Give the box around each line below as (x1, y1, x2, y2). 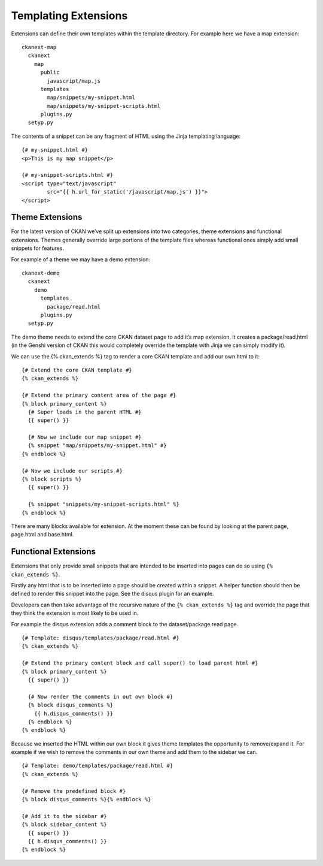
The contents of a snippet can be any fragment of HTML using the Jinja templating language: (11, 132, 241, 140)
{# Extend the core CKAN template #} (22, 366, 133, 373)
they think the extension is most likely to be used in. (11, 609, 139, 617)
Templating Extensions (11, 9, 128, 22)
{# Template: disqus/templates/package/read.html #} (22, 635, 179, 641)
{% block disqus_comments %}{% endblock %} (22, 796, 151, 803)
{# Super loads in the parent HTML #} (28, 408, 142, 415)
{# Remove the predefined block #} (22, 787, 126, 794)
